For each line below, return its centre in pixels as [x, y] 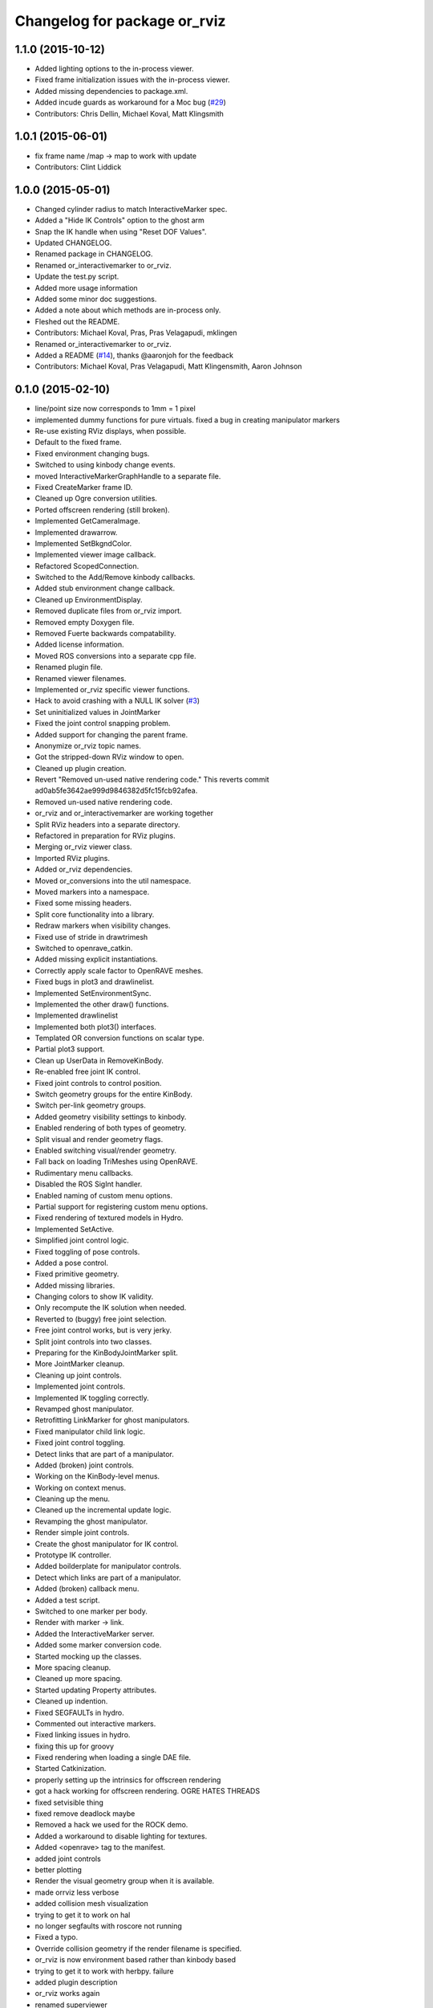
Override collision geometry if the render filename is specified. [138, 1949]
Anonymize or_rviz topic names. [88, 745]
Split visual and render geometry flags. [99, 1139]
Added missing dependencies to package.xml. [111, 91]
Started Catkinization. [71, 1769]
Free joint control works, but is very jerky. [103, 1330]
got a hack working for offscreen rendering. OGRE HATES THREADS [148, 1791]
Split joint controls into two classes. [93, 1341]
